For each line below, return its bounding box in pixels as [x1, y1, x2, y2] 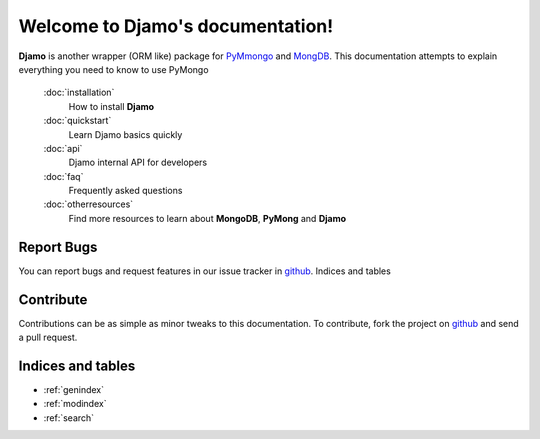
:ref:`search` [43, 411, 95, 424]
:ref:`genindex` [43, 383, 105, 395]
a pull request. [18, 331, 78, 344]
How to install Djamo [68, 100, 155, 112]
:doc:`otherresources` [43, 198, 134, 210]
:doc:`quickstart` [43, 115, 112, 127]
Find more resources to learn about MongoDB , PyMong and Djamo [68, 212, 347, 224]
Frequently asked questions [68, 185, 183, 197]
